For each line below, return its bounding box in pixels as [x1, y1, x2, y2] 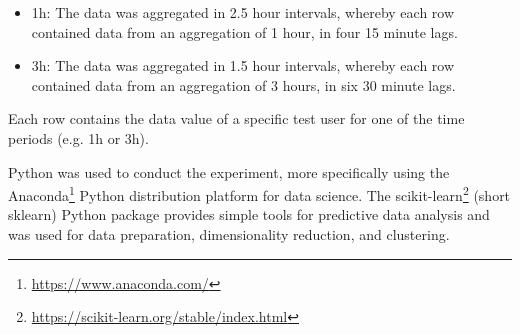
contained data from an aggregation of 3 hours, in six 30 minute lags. [31, 74, 456, 95]
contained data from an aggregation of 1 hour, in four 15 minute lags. [31, 21, 458, 42]
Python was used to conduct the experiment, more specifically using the [8, 161, 450, 182]
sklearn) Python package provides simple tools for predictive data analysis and [8, 204, 490, 225]
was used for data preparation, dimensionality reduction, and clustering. [8, 224, 450, 244]
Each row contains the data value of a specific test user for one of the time [8, 108, 465, 129]
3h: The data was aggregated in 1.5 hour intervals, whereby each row [31, 55, 455, 76]
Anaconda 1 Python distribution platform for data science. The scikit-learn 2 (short [8, 182, 511, 205]
